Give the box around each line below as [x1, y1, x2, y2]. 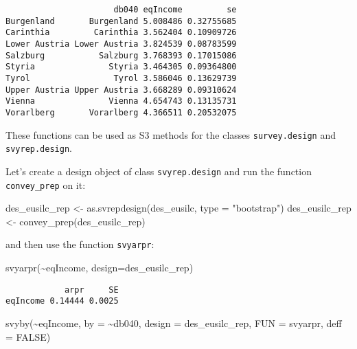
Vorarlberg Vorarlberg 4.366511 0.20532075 [5, 107, 237, 117]
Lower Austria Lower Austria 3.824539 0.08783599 [5, 38, 237, 49]
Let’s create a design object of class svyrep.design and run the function [5, 164, 312, 178]
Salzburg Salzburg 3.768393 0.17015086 [5, 50, 237, 60]
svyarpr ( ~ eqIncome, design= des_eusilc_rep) [5, 260, 194, 275]
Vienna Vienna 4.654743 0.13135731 [5, 96, 237, 106]
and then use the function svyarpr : [5, 237, 154, 251]
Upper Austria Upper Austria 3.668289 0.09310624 [5, 85, 237, 95]
